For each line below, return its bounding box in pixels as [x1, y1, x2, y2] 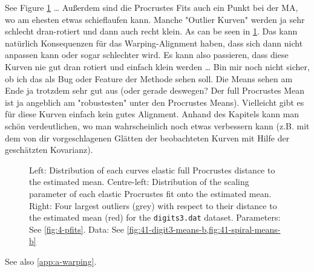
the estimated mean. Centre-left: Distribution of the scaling [29, 175, 249, 188]
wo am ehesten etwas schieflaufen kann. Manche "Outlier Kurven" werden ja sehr [5, 13, 305, 25]
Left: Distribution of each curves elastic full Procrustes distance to [29, 163, 275, 176]
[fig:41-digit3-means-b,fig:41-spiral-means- [126, 222, 281, 235]
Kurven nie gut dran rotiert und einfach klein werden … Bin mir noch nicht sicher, [5, 60, 310, 73]
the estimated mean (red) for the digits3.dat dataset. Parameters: [29, 211, 281, 224]
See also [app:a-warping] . [5, 254, 97, 267]
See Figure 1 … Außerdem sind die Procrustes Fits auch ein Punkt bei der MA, [5, 1, 298, 13]
